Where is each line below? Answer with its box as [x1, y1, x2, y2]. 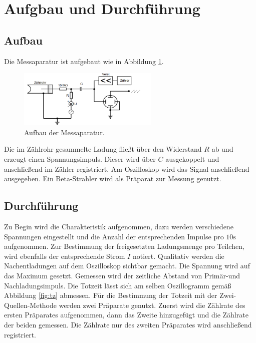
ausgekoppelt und [165, 153, 219, 164]
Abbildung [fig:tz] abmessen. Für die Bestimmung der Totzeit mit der [4, 290, 217, 300]
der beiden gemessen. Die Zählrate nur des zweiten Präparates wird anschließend [4, 319, 252, 329]
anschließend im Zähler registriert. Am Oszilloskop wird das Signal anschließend [4, 163, 249, 174]
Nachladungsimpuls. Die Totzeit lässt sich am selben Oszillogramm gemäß [4, 280, 231, 290]
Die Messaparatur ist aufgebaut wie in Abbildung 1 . [4, 56, 164, 66]
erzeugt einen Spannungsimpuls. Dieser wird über [4, 153, 156, 164]
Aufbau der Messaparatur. [24, 127, 105, 137]
